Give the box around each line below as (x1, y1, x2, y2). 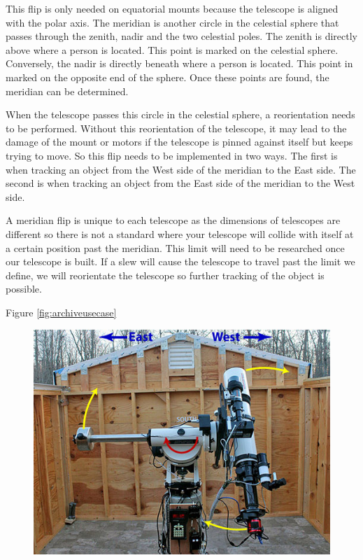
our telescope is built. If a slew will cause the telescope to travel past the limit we (6, 254, 355, 269)
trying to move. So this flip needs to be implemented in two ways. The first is (6, 148, 338, 162)
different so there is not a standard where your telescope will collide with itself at (6, 226, 354, 241)
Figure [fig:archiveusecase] (6, 304, 117, 319)
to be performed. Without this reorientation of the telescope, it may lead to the (6, 120, 347, 135)
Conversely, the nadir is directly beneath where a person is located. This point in (6, 56, 353, 71)
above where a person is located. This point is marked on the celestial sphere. (6, 42, 339, 57)
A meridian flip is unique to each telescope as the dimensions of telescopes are (6, 213, 341, 227)
